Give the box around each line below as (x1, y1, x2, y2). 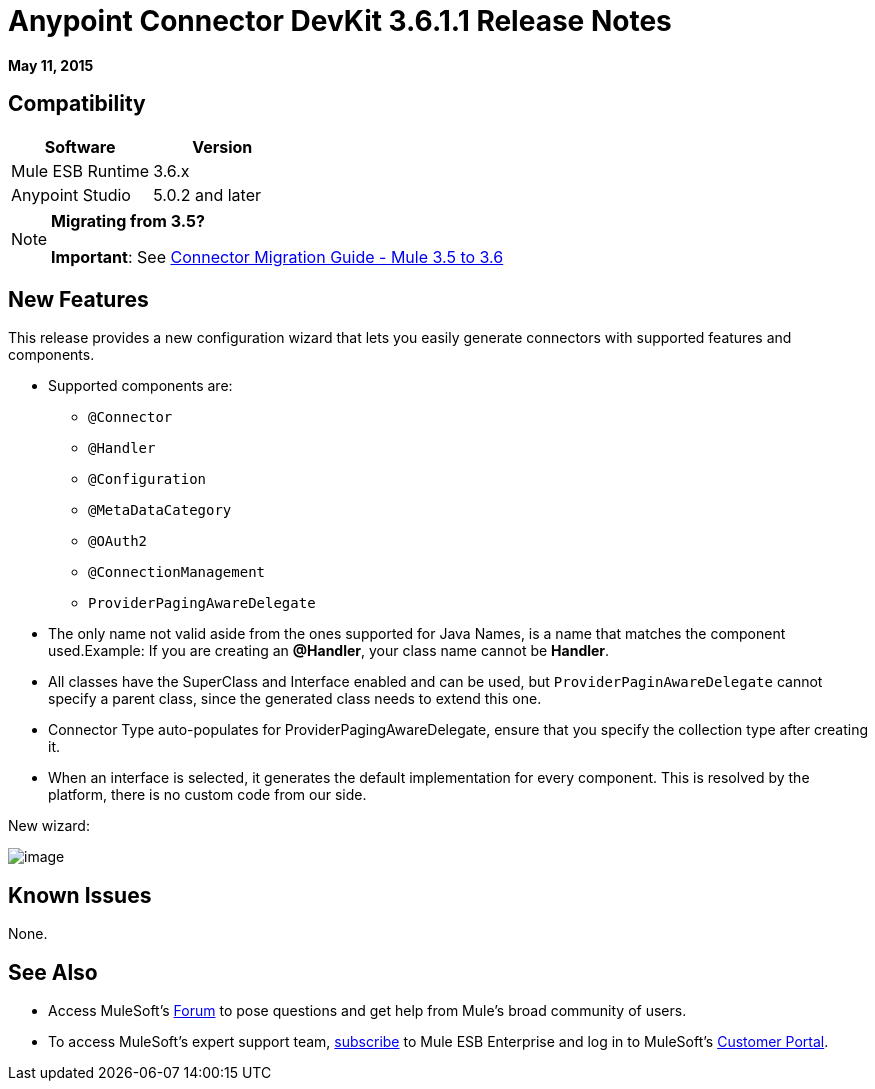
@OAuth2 (88, 533, 148, 550)
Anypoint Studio (11, 184, 131, 205)
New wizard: (8, 817, 90, 835)
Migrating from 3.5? (51, 210, 205, 231)
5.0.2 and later (153, 184, 261, 205)
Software (44, 136, 116, 157)
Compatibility (8, 91, 146, 117)
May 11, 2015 (8, 56, 94, 74)
